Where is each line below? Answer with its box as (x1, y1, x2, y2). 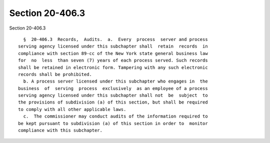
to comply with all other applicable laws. (18, 106, 126, 112)
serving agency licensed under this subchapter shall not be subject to (18, 92, 208, 98)
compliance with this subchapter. (18, 127, 102, 133)
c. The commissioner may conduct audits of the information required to (23, 113, 208, 119)
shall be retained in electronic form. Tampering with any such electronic (18, 64, 208, 70)
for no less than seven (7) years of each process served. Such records (18, 57, 208, 63)
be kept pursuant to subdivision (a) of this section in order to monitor (18, 120, 208, 126)
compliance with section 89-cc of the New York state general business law (18, 50, 208, 56)
